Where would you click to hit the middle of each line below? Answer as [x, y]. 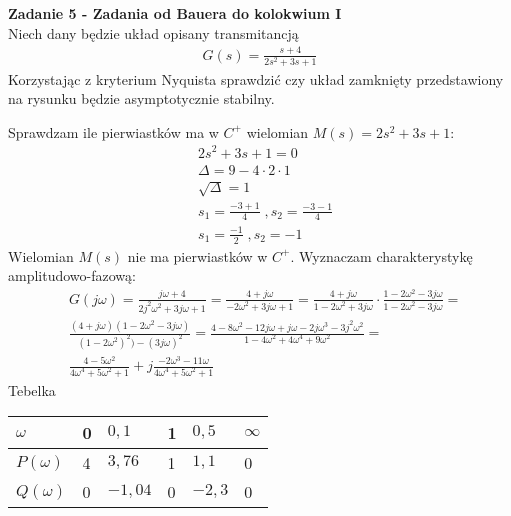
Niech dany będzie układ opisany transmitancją [153, 32]
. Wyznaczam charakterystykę [381, 255]
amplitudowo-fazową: [72, 275]
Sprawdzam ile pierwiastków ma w [113, 131]
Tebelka [32, 389]
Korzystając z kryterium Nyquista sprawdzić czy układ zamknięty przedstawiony [256, 78]
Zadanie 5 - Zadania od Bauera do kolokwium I [175, 13]
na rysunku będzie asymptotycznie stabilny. [141, 98]
